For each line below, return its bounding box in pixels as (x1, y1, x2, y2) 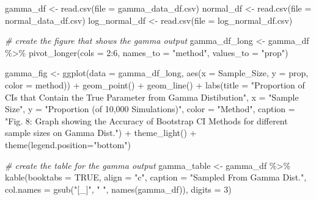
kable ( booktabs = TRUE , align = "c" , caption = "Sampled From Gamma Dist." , (5, 171, 307, 184)
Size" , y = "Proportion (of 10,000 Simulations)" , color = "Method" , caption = (5, 102, 295, 115)
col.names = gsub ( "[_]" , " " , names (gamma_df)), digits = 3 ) (5, 182, 232, 195)
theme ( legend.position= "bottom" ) (5, 138, 131, 151)
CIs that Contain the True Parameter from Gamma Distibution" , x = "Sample (5, 90, 299, 103)
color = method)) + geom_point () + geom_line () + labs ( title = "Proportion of (5, 78, 305, 91)
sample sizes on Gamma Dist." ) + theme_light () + (5, 126, 197, 139)
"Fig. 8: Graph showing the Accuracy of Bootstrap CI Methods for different (5, 114, 288, 127)
